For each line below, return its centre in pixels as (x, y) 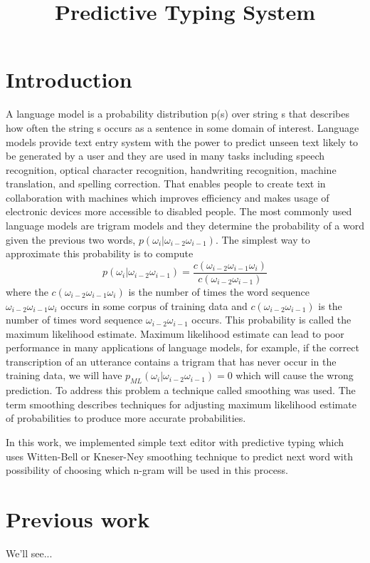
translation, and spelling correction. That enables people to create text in (166, 184)
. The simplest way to (263, 239)
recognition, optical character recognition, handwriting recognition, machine (171, 169)
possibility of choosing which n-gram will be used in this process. (147, 470)
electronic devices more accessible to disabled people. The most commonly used (179, 211)
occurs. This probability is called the (271, 320)
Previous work (78, 519)
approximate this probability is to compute (100, 253)
